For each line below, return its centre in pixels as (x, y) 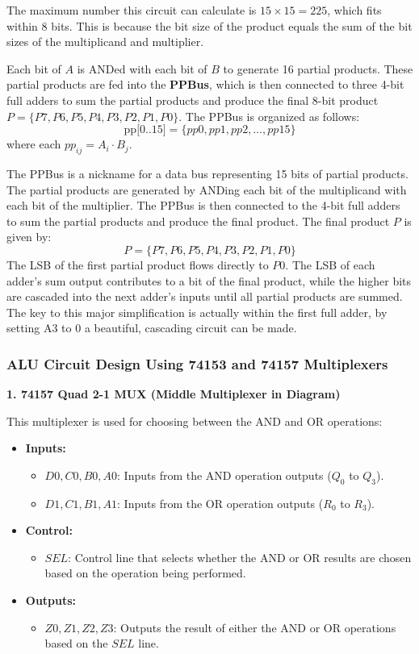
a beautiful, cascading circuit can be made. (191, 328)
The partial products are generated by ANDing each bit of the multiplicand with (207, 189)
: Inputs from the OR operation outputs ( (220, 503)
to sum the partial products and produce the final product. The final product (198, 221)
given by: (29, 237)
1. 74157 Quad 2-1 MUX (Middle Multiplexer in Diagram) (174, 394)
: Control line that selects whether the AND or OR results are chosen (240, 557)
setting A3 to (39, 328)
